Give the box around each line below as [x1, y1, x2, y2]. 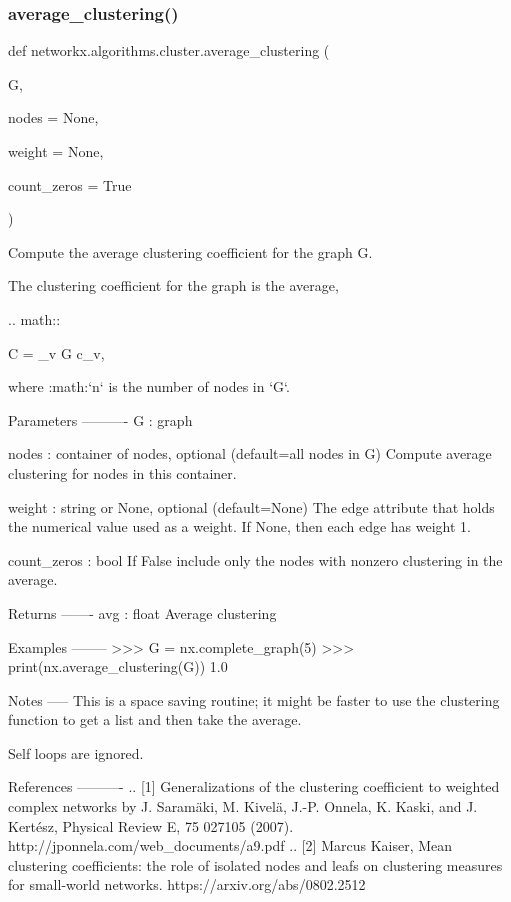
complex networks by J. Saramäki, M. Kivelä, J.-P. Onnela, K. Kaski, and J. [8, 796, 478, 817]
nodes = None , [8, 107, 99, 128]
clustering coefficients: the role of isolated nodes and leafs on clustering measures [8, 854, 503, 875]
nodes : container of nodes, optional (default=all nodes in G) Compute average [8, 443, 492, 464]
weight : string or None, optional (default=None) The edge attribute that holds [8, 496, 495, 517]
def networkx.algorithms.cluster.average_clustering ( [8, 40, 330, 61]
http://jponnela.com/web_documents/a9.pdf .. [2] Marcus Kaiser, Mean [8, 835, 453, 856]
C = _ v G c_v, [8, 342, 105, 363]
